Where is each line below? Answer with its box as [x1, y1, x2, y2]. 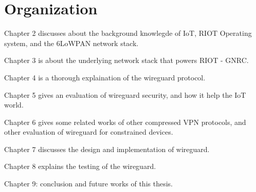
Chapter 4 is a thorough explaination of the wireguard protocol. [4, 72, 206, 82]
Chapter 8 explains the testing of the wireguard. [4, 161, 156, 172]
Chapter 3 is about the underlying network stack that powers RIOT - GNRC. [4, 55, 249, 66]
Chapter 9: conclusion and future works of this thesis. [4, 178, 173, 189]
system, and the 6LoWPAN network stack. [4, 37, 139, 48]
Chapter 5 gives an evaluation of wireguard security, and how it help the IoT [4, 89, 246, 100]
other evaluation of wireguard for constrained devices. [4, 126, 173, 137]
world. [4, 99, 24, 110]
